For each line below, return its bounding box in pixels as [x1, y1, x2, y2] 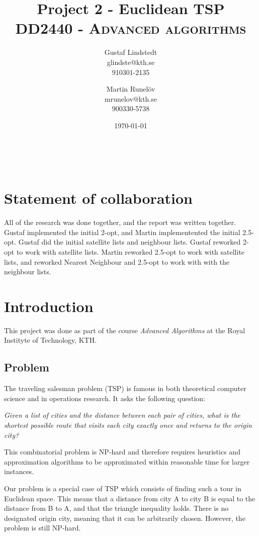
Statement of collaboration [4, 188, 193, 208]
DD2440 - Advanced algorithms [15, 18, 246, 38]
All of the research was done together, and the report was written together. [4, 217, 236, 227]
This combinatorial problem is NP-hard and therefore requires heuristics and [4, 446, 240, 457]
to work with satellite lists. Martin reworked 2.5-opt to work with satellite [16, 246, 245, 257]
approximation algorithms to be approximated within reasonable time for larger [4, 456, 250, 467]
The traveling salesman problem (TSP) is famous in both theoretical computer [4, 383, 246, 394]
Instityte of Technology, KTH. [4, 335, 97, 345]
